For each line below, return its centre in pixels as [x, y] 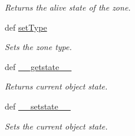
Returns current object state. [56, 86]
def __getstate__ [38, 66]
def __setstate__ [38, 106]
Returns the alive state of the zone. [68, 7]
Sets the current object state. [56, 126]
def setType [26, 27]
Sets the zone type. [38, 47]
